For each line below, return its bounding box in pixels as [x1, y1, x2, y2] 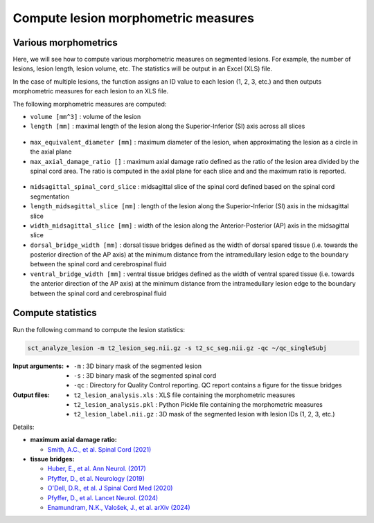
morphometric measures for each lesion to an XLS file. [12, 87, 169, 95]
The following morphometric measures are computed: [12, 100, 167, 108]
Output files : [12, 391, 50, 399]
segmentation [30, 192, 69, 201]
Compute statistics [12, 307, 97, 319]
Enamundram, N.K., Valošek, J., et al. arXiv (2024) [47, 504, 190, 511]
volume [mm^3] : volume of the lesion [30, 113, 141, 121]
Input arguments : [12, 362, 64, 370]
